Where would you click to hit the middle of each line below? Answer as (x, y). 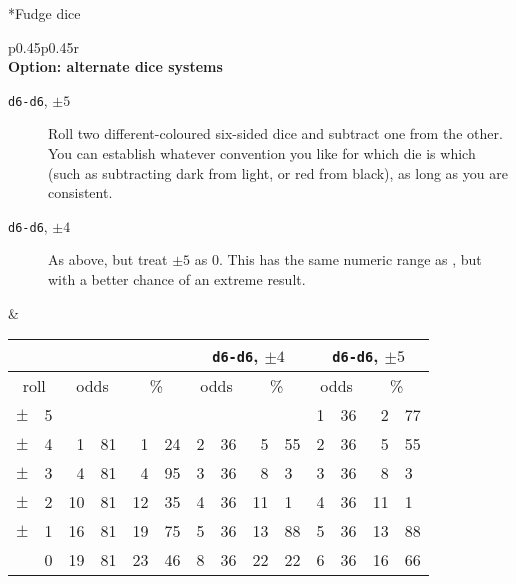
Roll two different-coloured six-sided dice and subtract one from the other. (275, 133)
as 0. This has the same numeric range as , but (338, 259)
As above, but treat (108, 259)
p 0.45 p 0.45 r (43, 46)
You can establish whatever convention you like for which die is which (262, 153)
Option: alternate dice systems (115, 66)
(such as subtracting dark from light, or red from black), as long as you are (278, 172)
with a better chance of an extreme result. (177, 279)
